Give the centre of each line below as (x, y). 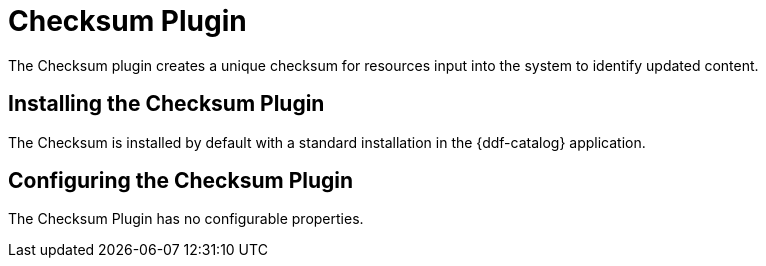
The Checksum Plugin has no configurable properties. (186, 219)
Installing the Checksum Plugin (166, 104)
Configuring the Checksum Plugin (181, 181)
